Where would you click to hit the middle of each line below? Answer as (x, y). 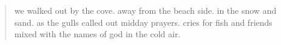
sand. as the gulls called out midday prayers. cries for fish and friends (143, 22)
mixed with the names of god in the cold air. (97, 34)
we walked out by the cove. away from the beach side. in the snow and (145, 10)
